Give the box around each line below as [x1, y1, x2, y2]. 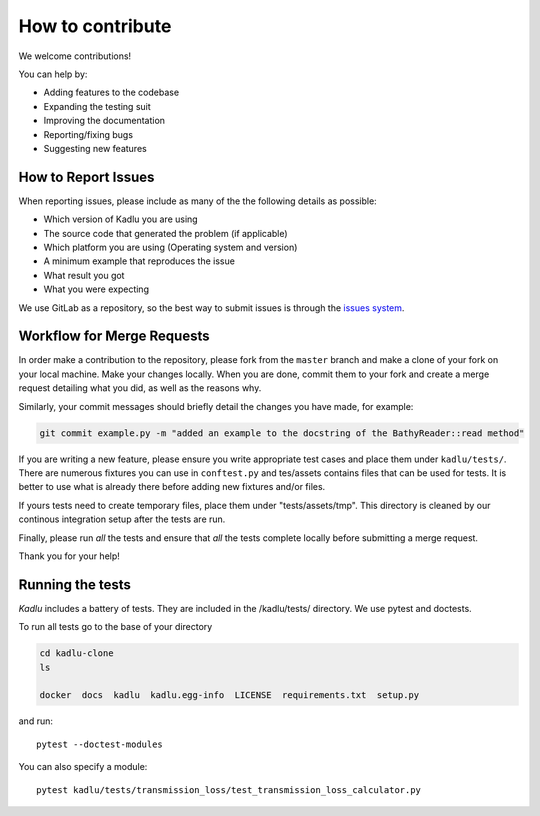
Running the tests [18, 576, 132, 593]
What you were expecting [43, 283, 150, 295]
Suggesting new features [43, 142, 147, 154]
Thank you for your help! [18, 550, 120, 562]
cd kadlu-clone [39, 648, 114, 659]
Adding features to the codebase [43, 86, 180, 99]
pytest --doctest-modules [36, 738, 164, 750]
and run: [18, 715, 54, 727]
